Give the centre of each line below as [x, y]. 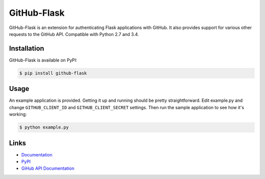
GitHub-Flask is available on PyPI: [43, 60]
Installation [26, 48]
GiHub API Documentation [48, 168]
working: [18, 114]
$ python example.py [44, 127]
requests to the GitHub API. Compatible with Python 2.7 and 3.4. [74, 34]
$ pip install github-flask [53, 73]
